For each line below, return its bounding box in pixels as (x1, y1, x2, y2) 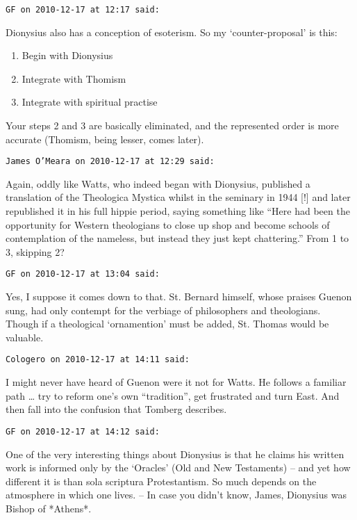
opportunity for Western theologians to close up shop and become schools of (6, 217, 330, 231)
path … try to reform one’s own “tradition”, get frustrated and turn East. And (6, 388, 340, 403)
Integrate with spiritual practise (22, 95, 158, 109)
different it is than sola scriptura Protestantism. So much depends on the (6, 473, 317, 488)
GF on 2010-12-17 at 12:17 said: (6, 5, 160, 15)
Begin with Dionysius (22, 48, 113, 63)
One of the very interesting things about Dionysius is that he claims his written (6, 446, 344, 461)
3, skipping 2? (6, 244, 65, 259)
